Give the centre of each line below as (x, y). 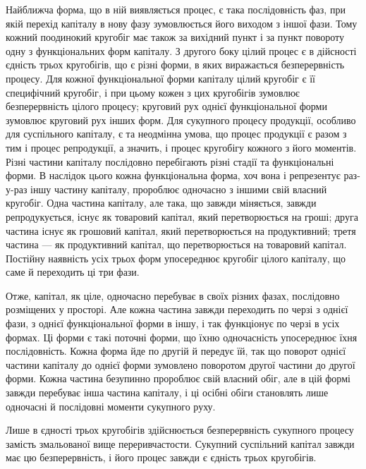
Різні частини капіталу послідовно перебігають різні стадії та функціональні (170, 161)
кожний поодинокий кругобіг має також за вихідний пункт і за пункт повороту (175, 37)
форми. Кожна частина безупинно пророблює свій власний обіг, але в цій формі (178, 378)
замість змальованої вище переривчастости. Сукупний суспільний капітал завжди (180, 443)
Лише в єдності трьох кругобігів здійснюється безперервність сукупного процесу (180, 430)
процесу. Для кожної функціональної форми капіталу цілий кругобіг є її (160, 78)
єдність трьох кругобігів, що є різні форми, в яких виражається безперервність (175, 65)
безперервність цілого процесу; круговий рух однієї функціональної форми (166, 106)
